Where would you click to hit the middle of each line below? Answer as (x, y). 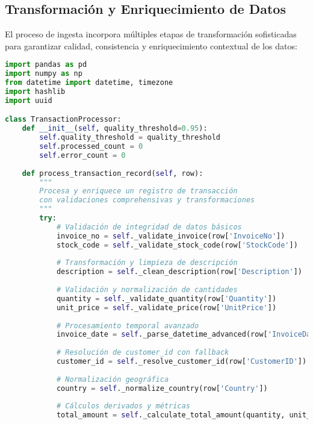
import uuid (29, 100)
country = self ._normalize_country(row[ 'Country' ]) (162, 388)
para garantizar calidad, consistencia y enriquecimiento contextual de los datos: (151, 45)
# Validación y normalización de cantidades (147, 290)
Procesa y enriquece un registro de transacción (138, 191)
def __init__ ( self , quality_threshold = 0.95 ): (115, 129)
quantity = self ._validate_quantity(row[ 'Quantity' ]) (166, 298)
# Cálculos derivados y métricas (123, 406)
